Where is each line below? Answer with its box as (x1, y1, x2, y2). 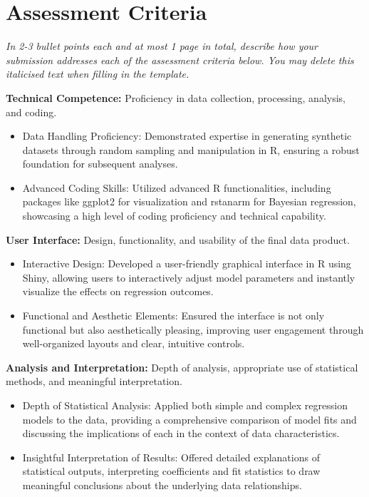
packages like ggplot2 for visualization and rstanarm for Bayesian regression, (22, 194, 356, 209)
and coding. (6, 104, 57, 119)
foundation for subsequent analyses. (22, 156, 178, 171)
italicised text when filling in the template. (6, 66, 189, 81)
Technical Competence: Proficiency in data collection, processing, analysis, (6, 90, 345, 105)
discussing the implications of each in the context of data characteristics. (22, 426, 340, 441)
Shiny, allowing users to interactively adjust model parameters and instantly (22, 270, 355, 285)
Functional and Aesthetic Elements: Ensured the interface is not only (22, 308, 325, 323)
